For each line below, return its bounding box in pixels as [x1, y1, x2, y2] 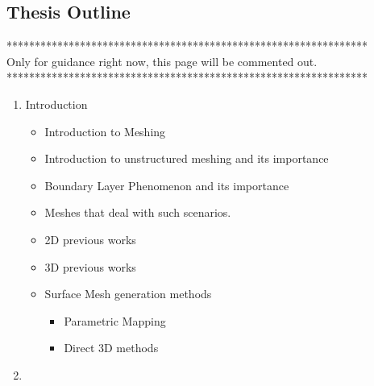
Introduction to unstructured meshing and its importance [44, 150, 329, 167]
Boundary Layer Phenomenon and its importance [44, 176, 289, 193]
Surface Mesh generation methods [44, 285, 212, 302]
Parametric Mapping [64, 312, 166, 329]
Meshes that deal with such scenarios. [44, 204, 231, 221]
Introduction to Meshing [44, 122, 166, 139]
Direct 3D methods [64, 339, 159, 356]
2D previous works [44, 230, 136, 247]
